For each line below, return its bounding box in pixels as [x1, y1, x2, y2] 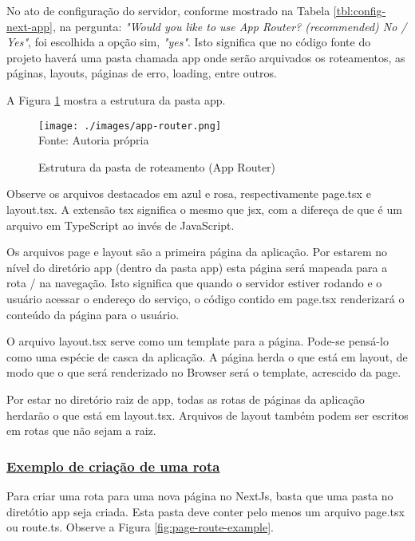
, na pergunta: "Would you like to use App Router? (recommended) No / [52, 18, 407, 34]
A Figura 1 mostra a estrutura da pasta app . [6, 91, 226, 108]
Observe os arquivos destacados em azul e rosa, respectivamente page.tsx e [6, 185, 371, 202]
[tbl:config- [333, 2, 386, 18]
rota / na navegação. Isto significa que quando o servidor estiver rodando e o [6, 274, 382, 291]
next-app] [6, 18, 53, 34]
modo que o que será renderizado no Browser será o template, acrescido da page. [6, 364, 401, 381]
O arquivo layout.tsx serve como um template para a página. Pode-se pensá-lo [6, 333, 389, 349]
